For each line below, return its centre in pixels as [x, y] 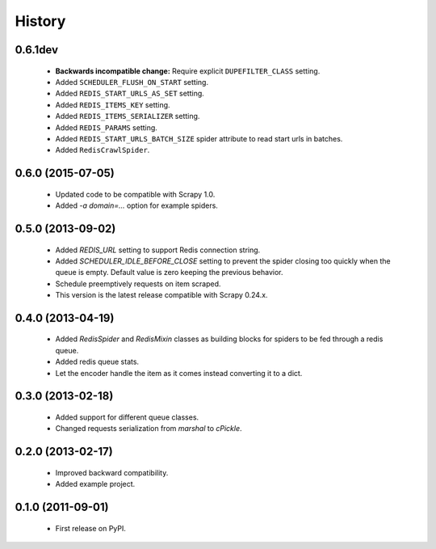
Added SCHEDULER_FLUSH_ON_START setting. [132, 82]
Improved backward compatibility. [112, 472]
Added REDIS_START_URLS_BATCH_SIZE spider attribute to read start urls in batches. [199, 138]
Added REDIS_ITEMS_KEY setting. [113, 104]
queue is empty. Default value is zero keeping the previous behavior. [169, 272]
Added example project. [95, 484]
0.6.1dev [37, 50]
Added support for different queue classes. [127, 417]
